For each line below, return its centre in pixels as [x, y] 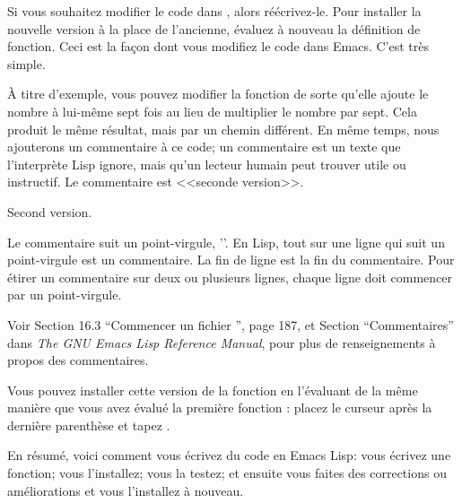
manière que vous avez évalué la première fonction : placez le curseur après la [220, 408]
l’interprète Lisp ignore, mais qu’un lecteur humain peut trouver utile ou [207, 164]
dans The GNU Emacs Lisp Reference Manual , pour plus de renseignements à [222, 342]
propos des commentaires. [78, 360]
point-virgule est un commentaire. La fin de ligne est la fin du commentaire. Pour [231, 260]
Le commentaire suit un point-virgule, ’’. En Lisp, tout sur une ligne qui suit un [226, 242]
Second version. [50, 211]
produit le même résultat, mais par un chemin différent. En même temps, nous [223, 129]
